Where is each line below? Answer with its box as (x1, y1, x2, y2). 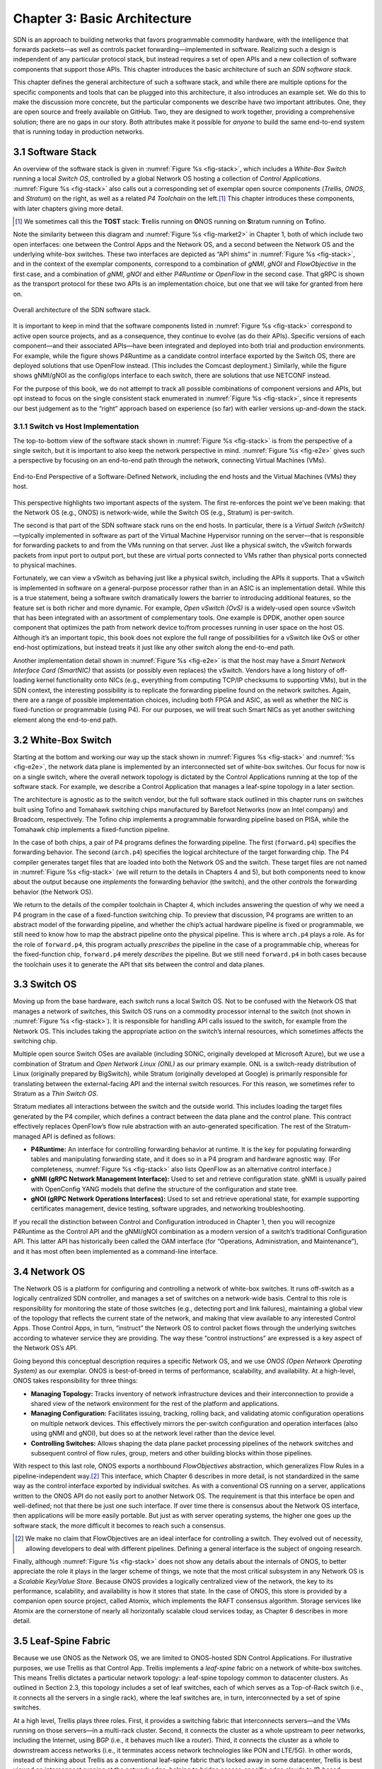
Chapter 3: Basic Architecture (13, 11, 192, 26)
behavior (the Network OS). (13, 887, 93, 896)
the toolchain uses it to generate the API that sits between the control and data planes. (13, 960, 265, 969)
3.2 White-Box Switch (13, 734, 112, 746)
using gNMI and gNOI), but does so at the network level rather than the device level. (30, 1429, 276, 1438)
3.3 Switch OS (13, 979, 77, 991)
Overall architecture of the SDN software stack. (13, 306, 151, 314)
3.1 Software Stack (13, 146, 97, 158)
